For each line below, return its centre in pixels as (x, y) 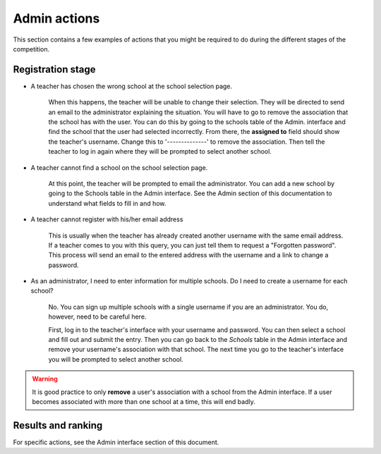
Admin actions (56, 18)
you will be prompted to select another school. (116, 359)
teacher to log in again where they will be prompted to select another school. (160, 152)
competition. (31, 49)
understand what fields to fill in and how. (107, 203)
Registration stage (54, 69)
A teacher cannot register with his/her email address (107, 219)
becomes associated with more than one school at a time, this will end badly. (144, 401)
